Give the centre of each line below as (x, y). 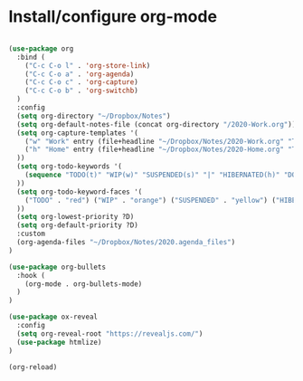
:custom (31, 234)
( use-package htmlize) (59, 342)
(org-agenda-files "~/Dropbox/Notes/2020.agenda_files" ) (126, 243)
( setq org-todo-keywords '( (70, 167)
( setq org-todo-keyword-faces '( (80, 192)
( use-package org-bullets (57, 267)
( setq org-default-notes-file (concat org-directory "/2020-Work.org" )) (156, 124)
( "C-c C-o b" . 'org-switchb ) (82, 91)
